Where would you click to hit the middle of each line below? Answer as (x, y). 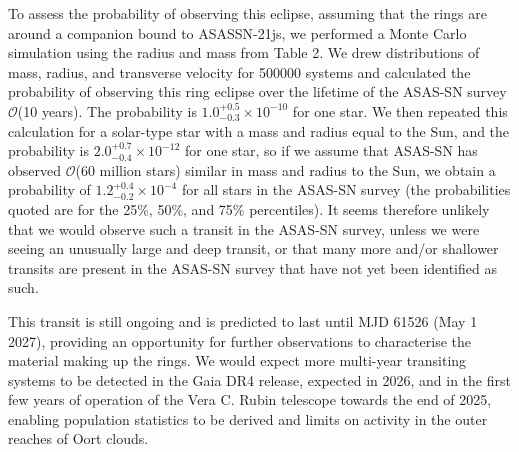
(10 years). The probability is (107, 110)
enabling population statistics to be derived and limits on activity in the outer (248, 418)
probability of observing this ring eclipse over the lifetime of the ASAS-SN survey (257, 91)
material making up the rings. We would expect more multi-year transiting (237, 360)
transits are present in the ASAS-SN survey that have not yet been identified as (252, 267)
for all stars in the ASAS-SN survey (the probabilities (346, 189)
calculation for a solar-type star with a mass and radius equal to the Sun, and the (259, 130)
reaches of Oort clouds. (78, 438)
